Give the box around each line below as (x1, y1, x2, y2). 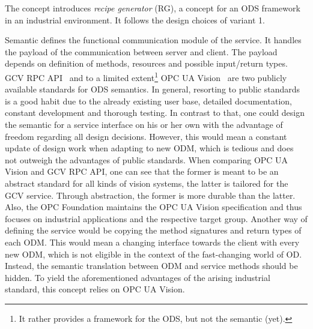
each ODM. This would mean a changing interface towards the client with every (5, 235, 300, 248)
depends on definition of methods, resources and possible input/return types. (5, 57, 288, 70)
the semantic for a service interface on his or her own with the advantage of (5, 118, 283, 130)
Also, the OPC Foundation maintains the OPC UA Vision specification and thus (5, 201, 302, 213)
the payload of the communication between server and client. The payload (5, 45, 278, 58)
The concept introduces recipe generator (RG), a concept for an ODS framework (5, 2, 300, 14)
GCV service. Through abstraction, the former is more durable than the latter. (5, 189, 296, 201)
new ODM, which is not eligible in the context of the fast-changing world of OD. (5, 247, 302, 260)
